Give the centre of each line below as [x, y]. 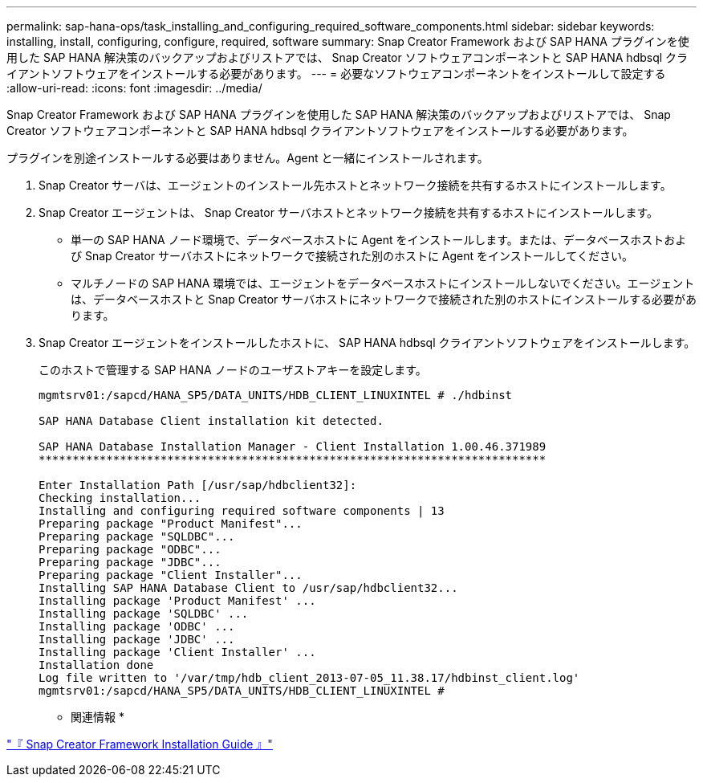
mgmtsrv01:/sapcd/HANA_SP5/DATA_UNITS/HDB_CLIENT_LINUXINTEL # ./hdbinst [276, 395]
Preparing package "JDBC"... [130, 562]
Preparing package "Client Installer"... [171, 575]
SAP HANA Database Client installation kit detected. [211, 421]
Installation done [96, 665]
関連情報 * [98, 717]
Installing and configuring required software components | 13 [242, 511]
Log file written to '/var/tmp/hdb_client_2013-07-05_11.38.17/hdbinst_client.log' [309, 678]
